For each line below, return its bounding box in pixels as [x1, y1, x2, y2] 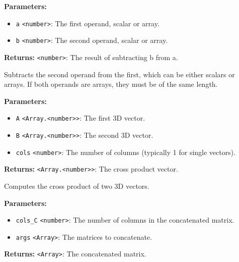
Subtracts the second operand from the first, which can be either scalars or [4, 69, 235, 79]
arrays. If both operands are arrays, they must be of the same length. [4, 79, 218, 89]
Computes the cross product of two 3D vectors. [4, 180, 149, 191]
